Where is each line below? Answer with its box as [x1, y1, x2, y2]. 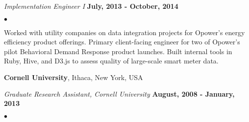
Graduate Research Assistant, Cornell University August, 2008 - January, [4, 88, 235, 99]
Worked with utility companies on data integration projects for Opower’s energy [4, 27, 245, 37]
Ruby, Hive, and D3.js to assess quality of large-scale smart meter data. [4, 56, 219, 66]
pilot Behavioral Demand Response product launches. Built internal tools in [4, 46, 232, 56]
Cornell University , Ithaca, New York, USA [4, 72, 143, 82]
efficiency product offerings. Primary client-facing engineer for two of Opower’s [4, 37, 240, 47]
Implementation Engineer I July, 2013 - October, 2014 [4, 1, 178, 11]
